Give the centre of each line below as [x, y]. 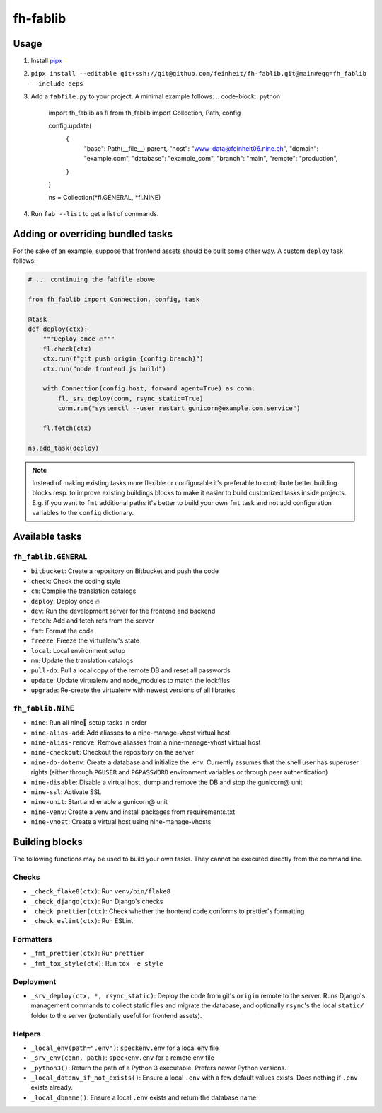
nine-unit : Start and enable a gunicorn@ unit [99, 802]
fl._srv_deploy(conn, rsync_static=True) [131, 398]
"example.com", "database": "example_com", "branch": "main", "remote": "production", [211, 159]
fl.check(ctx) [67, 349]
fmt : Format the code [62, 631]
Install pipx [47, 61]
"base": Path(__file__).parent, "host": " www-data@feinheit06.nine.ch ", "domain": [201, 148]
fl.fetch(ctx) [67, 428]
